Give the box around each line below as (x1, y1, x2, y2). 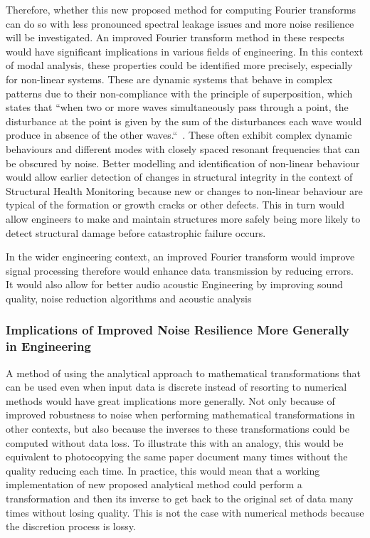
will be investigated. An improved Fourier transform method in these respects (6, 30, 344, 45)
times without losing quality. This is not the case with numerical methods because (6, 505, 364, 519)
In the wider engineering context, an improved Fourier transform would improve (6, 249, 355, 264)
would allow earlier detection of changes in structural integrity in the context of (6, 169, 353, 184)
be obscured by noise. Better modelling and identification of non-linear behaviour (6, 155, 360, 170)
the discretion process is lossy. (6, 519, 136, 534)
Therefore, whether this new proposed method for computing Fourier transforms (6, 2, 356, 16)
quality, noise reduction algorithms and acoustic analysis (6, 290, 252, 305)
